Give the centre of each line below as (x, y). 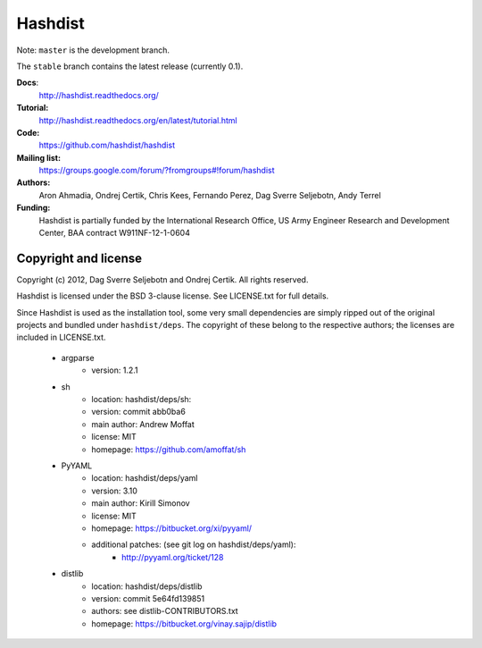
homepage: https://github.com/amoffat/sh (169, 449)
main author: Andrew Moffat (143, 424)
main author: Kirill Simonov (141, 503)
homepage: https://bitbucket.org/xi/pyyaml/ (172, 528)
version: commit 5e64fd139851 (148, 598)
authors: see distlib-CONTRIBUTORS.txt (165, 611)
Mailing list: (39, 157)
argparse (78, 358)
